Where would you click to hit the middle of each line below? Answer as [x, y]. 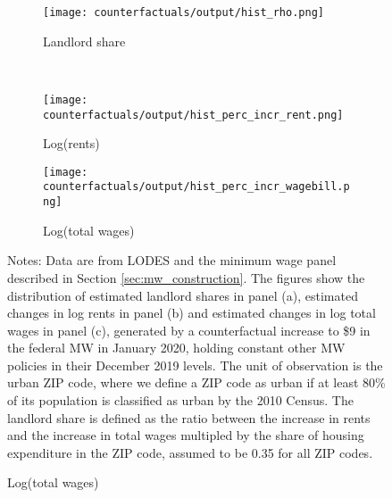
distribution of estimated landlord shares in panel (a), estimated [183, 295]
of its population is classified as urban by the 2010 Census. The [180, 400]
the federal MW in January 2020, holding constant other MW [176, 348]
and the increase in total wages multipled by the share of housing [186, 435]
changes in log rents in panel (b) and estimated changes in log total [192, 313]
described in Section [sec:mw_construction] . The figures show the [186, 277]
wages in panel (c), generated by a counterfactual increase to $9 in [189, 330]
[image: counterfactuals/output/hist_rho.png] [183, 12]
